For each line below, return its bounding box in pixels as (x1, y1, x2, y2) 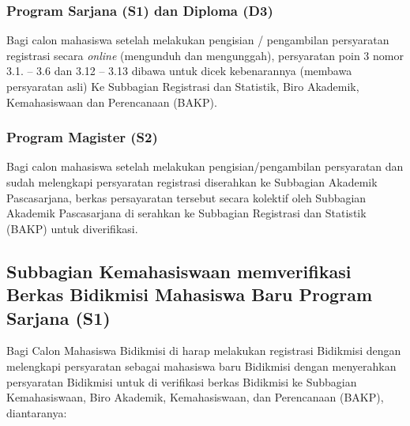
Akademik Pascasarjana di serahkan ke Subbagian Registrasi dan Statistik (6, 205, 367, 221)
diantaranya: (6, 404, 67, 420)
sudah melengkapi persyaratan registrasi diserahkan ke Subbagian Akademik (6, 174, 378, 190)
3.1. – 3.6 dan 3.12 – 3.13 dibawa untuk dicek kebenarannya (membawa (6, 62, 352, 79)
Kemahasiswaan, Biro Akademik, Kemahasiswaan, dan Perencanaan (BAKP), (6, 389, 384, 405)
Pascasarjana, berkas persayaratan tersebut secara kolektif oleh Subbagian (6, 189, 367, 205)
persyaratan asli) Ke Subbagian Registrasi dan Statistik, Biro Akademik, (6, 78, 359, 94)
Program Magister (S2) (6, 127, 158, 147)
